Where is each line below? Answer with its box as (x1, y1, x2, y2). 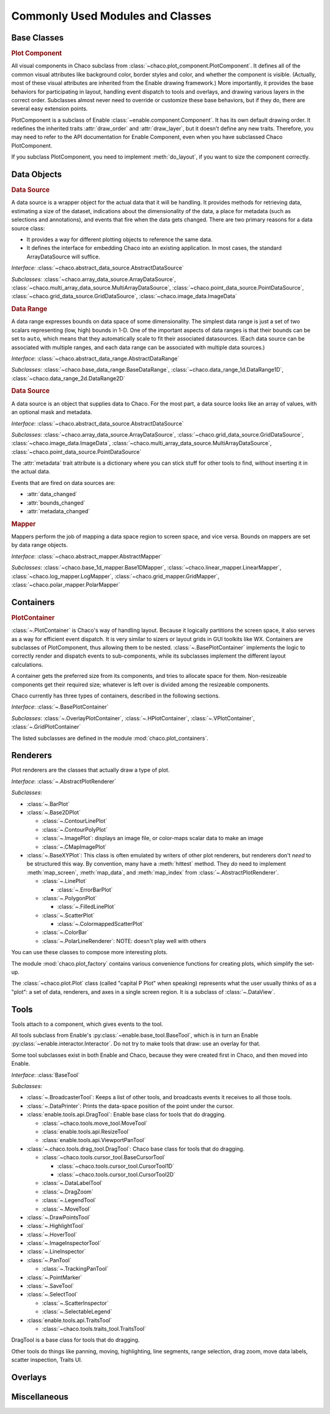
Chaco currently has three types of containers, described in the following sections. (11, 692, 220, 699)
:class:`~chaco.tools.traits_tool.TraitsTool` (42, 1325, 147, 1332)
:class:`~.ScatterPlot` (42, 911, 95, 919)
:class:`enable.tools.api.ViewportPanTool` (42, 1137, 146, 1144)
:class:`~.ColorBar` (42, 928, 89, 936)
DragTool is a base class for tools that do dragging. (11, 1336, 140, 1344)
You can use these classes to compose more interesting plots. (11, 949, 168, 956)
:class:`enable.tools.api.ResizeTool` (42, 1128, 130, 1135)
